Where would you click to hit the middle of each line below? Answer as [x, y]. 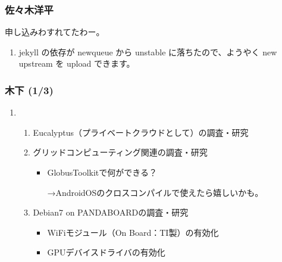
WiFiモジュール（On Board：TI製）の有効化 [133, 232]
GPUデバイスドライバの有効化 [106, 252]
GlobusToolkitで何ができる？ [102, 172]
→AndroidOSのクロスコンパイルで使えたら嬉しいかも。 [155, 192]
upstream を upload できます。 [77, 63]
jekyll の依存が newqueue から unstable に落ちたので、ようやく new [148, 52]
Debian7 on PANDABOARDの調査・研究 [111, 212]
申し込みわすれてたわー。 [55, 32]
